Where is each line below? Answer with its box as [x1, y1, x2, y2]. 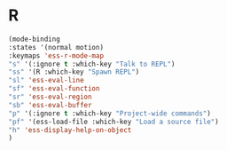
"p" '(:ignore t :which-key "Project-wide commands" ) [8, 108, 212, 118]
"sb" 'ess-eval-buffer [8, 100, 92, 109]
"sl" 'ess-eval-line [8, 76, 85, 85]
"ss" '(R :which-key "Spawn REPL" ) [8, 67, 140, 76]
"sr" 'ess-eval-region [8, 92, 92, 102]
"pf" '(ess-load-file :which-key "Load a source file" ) [8, 117, 219, 126]
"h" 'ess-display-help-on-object [8, 125, 132, 134]
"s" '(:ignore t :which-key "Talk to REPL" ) [8, 59, 176, 68]
